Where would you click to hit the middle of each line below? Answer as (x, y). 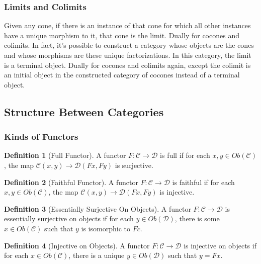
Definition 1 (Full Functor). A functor (65, 155)
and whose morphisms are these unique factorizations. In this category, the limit (128, 55)
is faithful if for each (203, 182)
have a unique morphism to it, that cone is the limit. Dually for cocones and (122, 35)
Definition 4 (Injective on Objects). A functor (77, 245)
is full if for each (185, 155)
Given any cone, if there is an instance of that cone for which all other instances (127, 25)
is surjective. (134, 165)
